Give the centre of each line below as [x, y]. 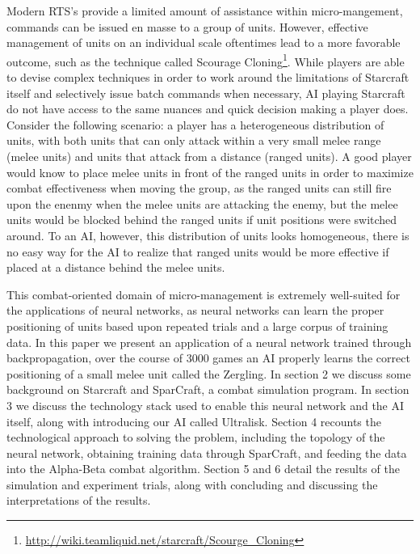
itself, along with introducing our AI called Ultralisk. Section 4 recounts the [194, 421]
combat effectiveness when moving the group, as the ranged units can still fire [199, 188]
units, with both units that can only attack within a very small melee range [194, 140]
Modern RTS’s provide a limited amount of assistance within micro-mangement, [205, 11]
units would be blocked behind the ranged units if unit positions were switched [202, 220]
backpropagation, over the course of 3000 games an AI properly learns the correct [208, 358]
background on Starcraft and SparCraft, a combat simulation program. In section [208, 389]
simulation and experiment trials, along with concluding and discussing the [192, 484]
